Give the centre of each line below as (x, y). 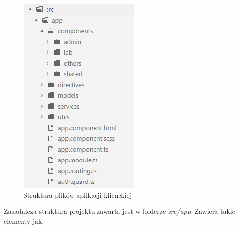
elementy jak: (24, 220)
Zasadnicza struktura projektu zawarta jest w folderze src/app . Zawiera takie (119, 211)
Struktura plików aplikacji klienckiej (78, 195)
